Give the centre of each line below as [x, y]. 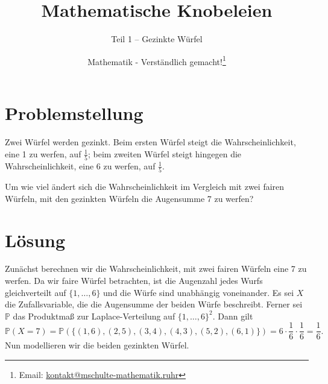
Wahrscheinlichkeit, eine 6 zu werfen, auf [80, 165]
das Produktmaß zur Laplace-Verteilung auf [94, 316]
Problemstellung [74, 112]
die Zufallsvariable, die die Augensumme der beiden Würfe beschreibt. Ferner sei [154, 304]
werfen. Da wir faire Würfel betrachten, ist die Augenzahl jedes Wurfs [134, 281]
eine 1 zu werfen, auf [43, 153]
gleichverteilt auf [36, 292]
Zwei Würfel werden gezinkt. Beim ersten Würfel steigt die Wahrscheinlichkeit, [150, 141]
